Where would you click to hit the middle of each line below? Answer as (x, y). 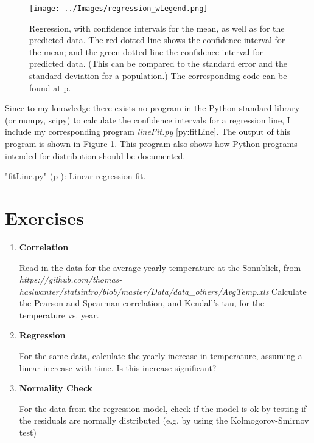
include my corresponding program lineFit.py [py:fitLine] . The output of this (148, 132)
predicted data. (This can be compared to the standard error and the (158, 64)
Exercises (44, 217)
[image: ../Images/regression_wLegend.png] (119, 9)
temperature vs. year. (59, 314)
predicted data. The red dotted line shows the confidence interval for (157, 40)
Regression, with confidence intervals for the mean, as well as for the (157, 28)
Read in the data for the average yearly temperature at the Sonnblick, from (160, 267)
